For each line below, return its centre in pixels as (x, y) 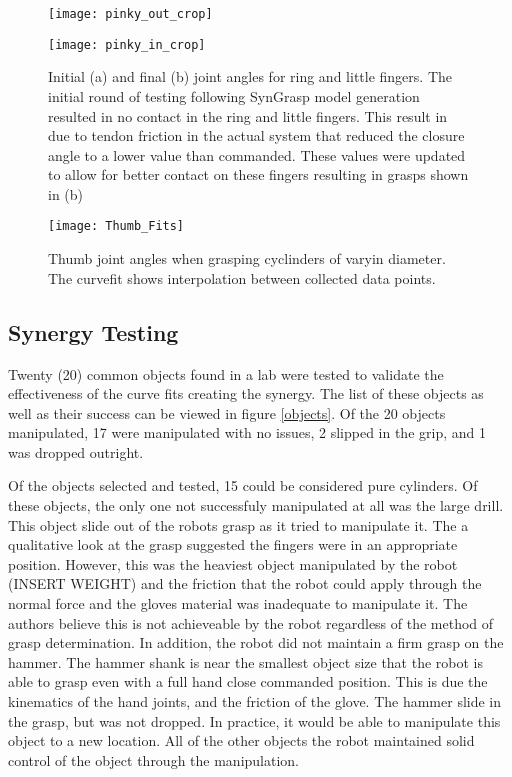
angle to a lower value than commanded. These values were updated (257, 154)
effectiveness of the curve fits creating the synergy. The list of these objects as (246, 393)
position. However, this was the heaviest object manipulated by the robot (233, 563)
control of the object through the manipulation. (154, 759)
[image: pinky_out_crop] (130, 14)
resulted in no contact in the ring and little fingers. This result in (248, 115)
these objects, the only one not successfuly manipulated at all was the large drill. (256, 505)
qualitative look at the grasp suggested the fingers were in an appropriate (233, 544)
